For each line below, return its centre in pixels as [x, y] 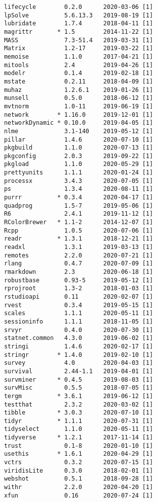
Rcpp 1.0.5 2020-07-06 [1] [78, 230]
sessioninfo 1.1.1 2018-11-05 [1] [78, 321]
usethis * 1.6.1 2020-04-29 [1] [78, 454]
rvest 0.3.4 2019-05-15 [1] [78, 305]
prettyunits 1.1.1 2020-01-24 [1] [78, 173]
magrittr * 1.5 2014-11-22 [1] [78, 32]
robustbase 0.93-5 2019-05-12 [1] [78, 280]
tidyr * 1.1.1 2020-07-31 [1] [78, 421]
